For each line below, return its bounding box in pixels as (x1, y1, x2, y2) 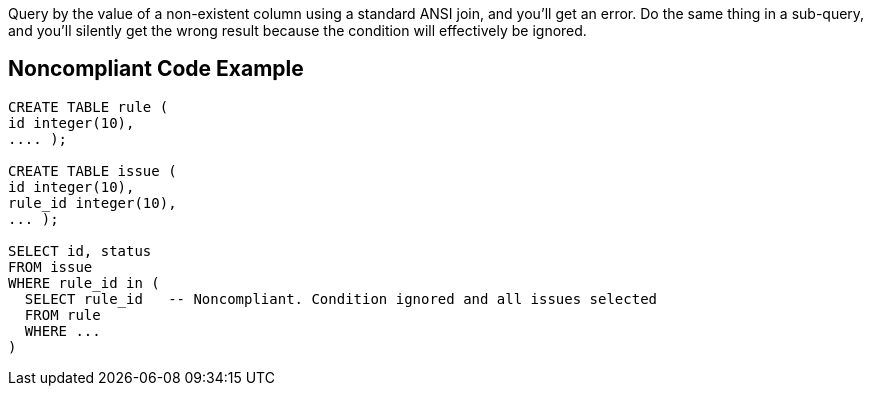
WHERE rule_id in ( (8, 274, 160, 291)
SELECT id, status (8, 242, 152, 259)
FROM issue (8, 258, 93, 275)
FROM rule (24, 306, 101, 323)
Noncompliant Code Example (8, 56, 304, 82)
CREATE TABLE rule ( (8, 98, 169, 115)
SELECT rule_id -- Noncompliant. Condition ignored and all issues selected (24, 290, 658, 307)
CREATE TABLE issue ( (8, 162, 177, 179)
